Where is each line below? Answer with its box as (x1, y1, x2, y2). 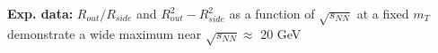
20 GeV (260, 24, 302, 42)
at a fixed (356, 4, 409, 22)
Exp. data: (7, 4, 74, 22)
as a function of (229, 4, 315, 22)
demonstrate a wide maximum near (7, 24, 202, 42)
